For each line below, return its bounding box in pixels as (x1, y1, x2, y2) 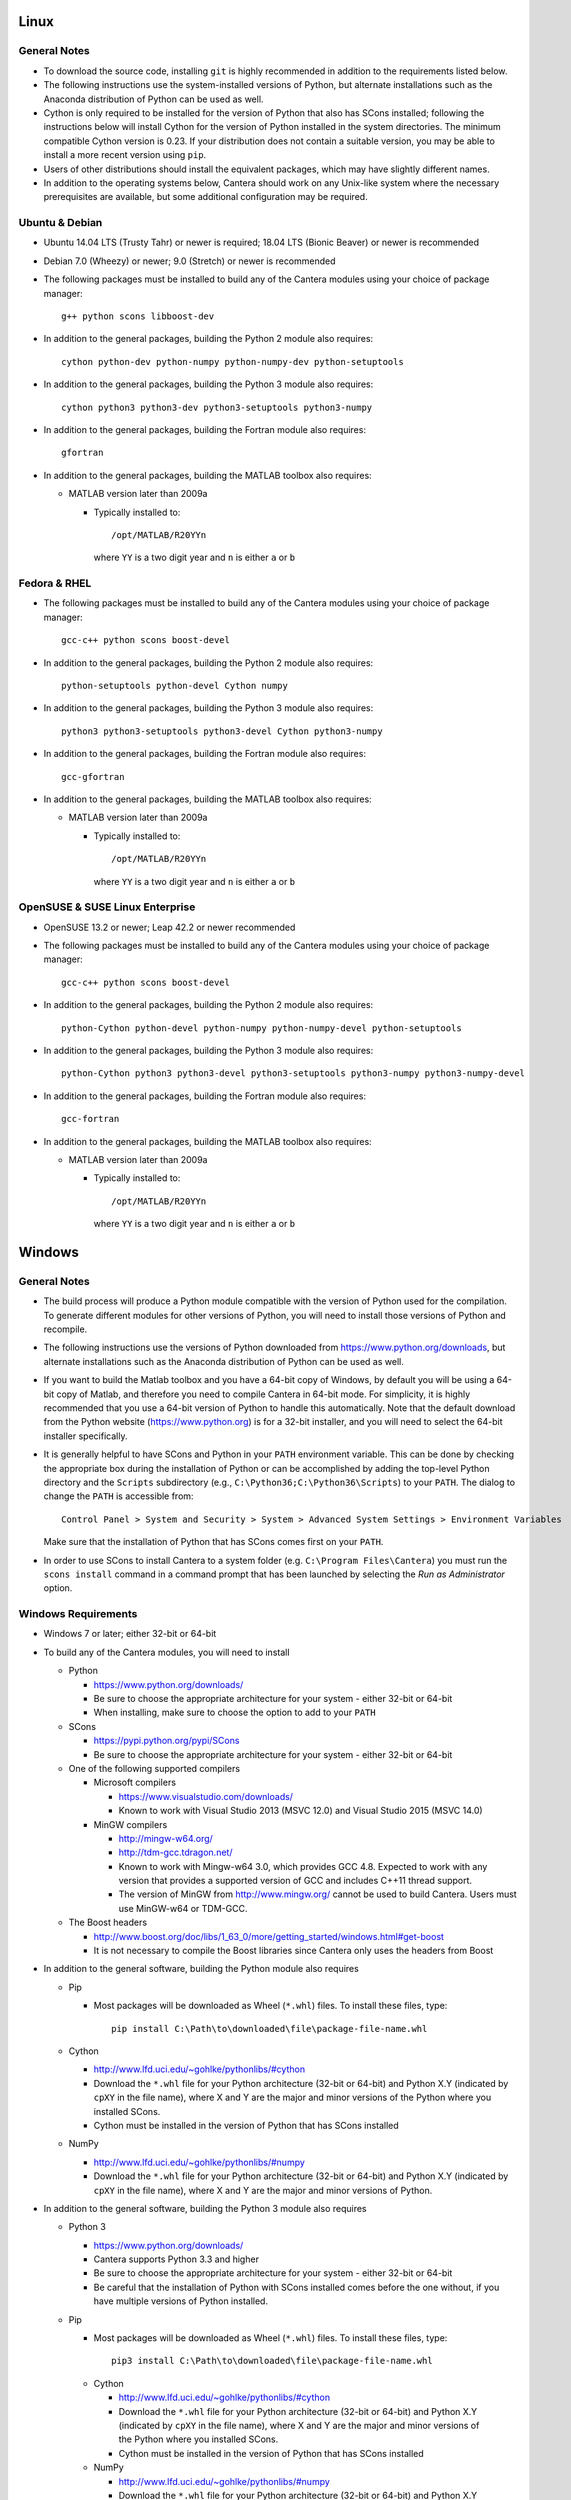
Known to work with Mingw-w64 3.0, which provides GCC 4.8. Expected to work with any (118, 1860, 488, 1872)
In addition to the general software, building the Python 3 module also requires (43, 2202, 367, 2214)
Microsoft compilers (93, 1776, 177, 1789)
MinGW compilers (93, 1818, 168, 1830)
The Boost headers (68, 1916, 148, 1929)
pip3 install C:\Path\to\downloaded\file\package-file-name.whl (111, 2355, 434, 2367)
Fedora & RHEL (18, 576, 92, 590)
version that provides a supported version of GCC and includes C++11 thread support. (118, 1875, 473, 1887)
